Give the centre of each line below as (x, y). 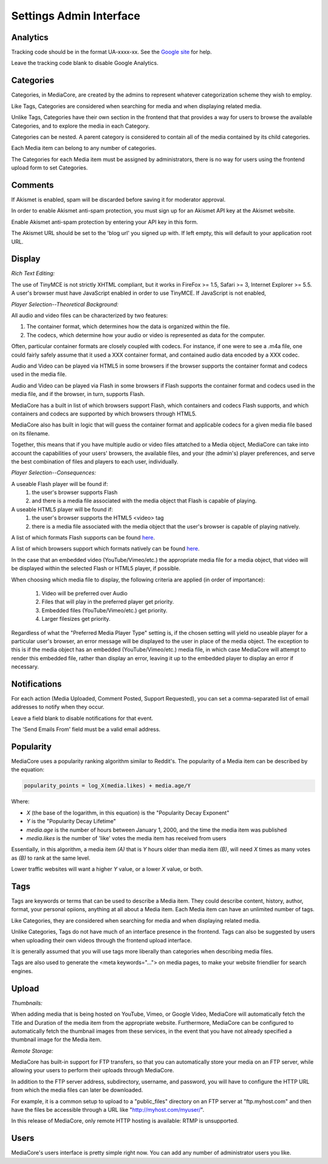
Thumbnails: (27, 1003)
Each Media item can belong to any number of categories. (84, 148)
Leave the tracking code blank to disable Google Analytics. (85, 63)
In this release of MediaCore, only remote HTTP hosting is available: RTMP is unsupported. (125, 1121)
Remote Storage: (32, 1050)
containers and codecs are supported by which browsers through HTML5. (104, 414)
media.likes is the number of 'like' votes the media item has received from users (126, 838)
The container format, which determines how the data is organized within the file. (128, 327)
